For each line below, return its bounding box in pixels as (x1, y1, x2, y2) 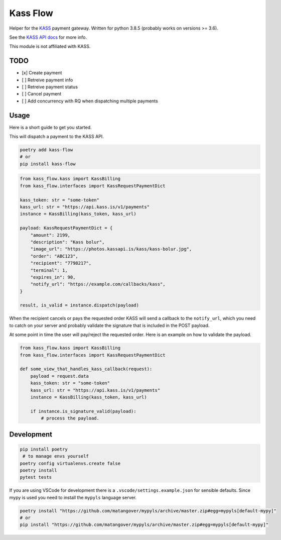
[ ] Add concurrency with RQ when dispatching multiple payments (22, 98, 158, 104)
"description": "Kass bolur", (30, 239, 105, 245)
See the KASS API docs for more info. (9, 34, 87, 40)
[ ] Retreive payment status (22, 84, 78, 90)
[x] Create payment (22, 70, 62, 76)
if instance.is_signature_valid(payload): (30, 408, 136, 414)
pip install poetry (20, 446, 68, 452)
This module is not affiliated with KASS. (9, 43, 91, 50)
